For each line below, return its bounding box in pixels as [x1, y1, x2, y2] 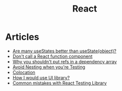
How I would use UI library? [12, 74, 70, 80]
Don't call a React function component [12, 53, 93, 59]
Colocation [12, 69, 35, 75]
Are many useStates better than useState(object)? [12, 48, 117, 54]
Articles [5, 31, 39, 43]
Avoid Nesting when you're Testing [12, 64, 86, 70]
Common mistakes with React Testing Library [12, 80, 107, 86]
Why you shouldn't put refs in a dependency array [12, 58, 117, 64]
